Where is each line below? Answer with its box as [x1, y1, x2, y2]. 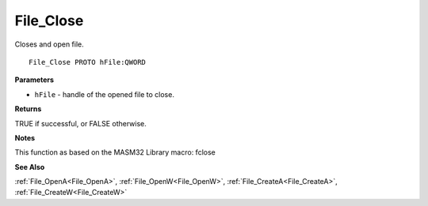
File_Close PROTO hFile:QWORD [29, 58, 147, 66]
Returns [14, 104, 42, 114]
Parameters [14, 75, 55, 84]
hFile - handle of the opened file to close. [34, 89, 174, 99]
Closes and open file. [14, 39, 85, 49]
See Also [14, 162, 45, 171]
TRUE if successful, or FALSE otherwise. [14, 118, 147, 128]
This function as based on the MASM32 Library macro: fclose [14, 148, 216, 157]
